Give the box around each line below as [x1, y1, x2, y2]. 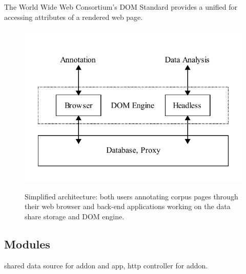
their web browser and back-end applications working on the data [25, 201, 231, 212]
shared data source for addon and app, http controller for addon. [4, 260, 208, 270]
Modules [4, 236, 50, 252]
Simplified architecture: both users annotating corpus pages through [25, 191, 238, 201]
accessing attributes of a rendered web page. [4, 11, 143, 22]
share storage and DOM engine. [25, 211, 125, 222]
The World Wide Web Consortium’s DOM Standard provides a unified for [4, 2, 237, 12]
